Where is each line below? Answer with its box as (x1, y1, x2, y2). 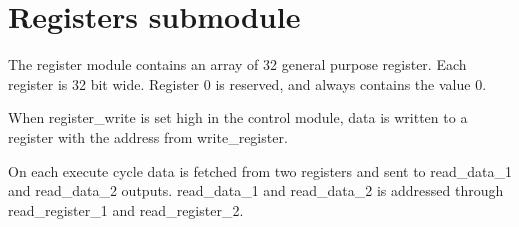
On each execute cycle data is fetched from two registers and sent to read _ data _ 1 (8, 160, 513, 181)
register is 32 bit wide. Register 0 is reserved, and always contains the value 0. (8, 73, 487, 94)
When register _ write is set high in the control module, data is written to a (8, 107, 468, 128)
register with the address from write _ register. (8, 126, 288, 147)
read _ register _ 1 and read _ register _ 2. (8, 199, 244, 220)
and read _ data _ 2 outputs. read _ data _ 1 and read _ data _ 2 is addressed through (8, 180, 504, 201)
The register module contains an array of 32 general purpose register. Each (8, 54, 467, 75)
